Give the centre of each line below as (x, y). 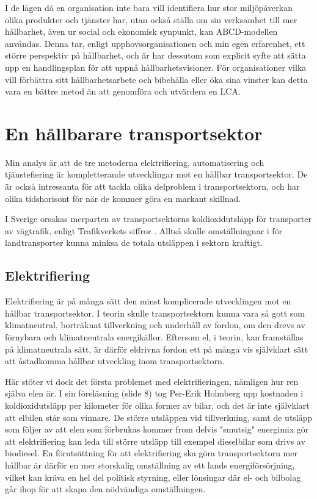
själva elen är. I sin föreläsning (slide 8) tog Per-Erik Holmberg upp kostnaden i (154, 393)
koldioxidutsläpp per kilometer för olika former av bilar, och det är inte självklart (157, 405)
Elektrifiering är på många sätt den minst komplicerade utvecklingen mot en (148, 301)
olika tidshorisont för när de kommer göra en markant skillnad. (123, 198)
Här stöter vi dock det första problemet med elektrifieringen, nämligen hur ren (152, 381)
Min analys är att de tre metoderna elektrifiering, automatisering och (135, 162)
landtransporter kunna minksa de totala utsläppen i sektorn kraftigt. (134, 242)
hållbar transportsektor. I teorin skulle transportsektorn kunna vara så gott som (155, 313)
